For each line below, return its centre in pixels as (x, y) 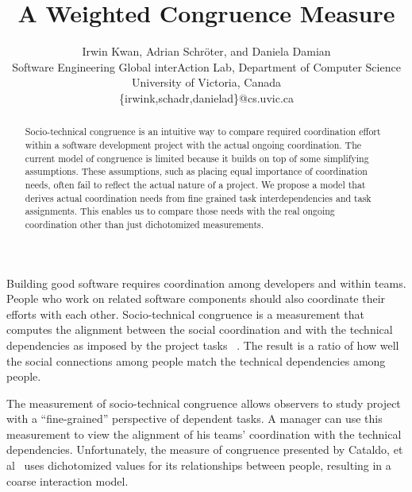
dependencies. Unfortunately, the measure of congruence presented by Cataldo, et (205, 449)
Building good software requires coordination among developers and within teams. (206, 283)
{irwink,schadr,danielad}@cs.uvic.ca (206, 97)
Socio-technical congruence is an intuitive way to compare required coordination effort (203, 132)
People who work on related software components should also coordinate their (196, 298)
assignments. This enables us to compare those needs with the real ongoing (180, 211)
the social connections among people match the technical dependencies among (196, 360)
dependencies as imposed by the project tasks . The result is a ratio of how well (203, 345)
